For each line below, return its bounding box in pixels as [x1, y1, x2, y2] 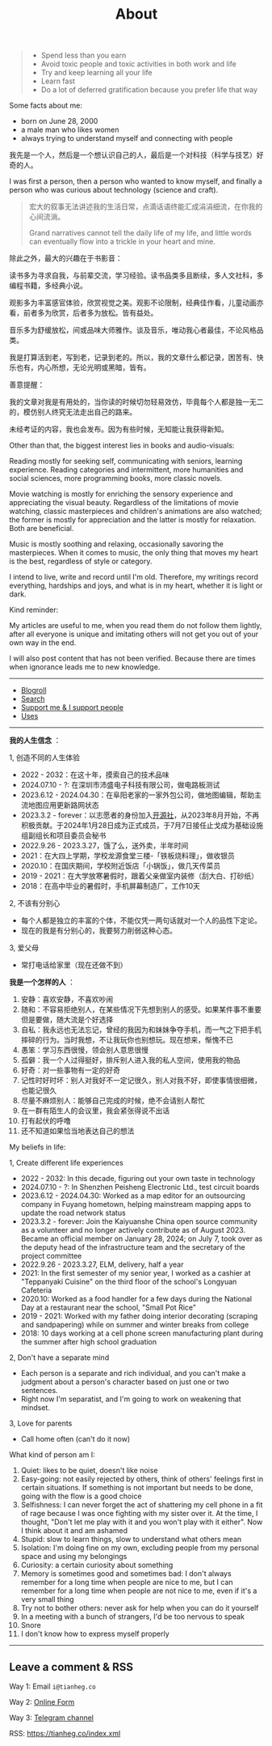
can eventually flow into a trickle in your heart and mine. [28, 236, 216, 247]
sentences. [20, 1386, 59, 1396]
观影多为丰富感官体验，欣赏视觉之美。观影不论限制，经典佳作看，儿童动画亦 [9, 298, 264, 308]
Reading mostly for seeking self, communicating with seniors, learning [9, 457, 243, 466]
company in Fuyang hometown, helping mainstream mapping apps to [20, 1200, 251, 1209]
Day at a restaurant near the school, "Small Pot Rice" [20, 1302, 197, 1312]
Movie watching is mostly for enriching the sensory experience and [9, 489, 233, 499]
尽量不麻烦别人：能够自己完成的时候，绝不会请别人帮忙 [20, 1096, 205, 1106]
